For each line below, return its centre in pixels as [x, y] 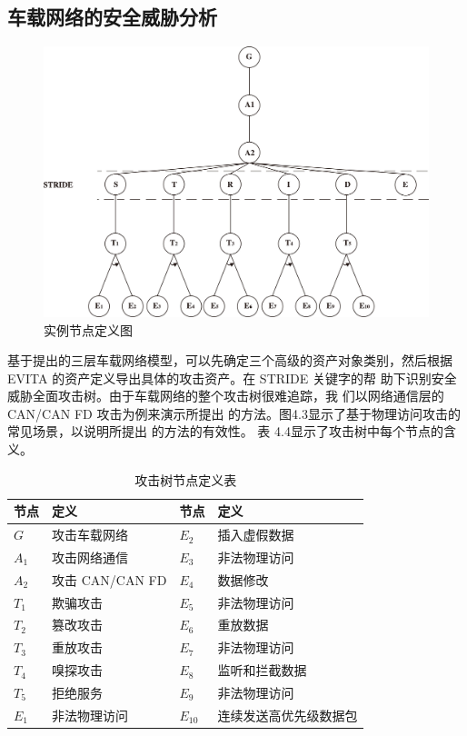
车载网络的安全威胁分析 [112, 17]
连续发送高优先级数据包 [288, 715]
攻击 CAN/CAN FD [109, 579]
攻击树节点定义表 [186, 479]
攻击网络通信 [90, 557]
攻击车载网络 [90, 535]
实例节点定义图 [88, 329]
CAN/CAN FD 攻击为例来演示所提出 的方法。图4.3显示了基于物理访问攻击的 [234, 413]
